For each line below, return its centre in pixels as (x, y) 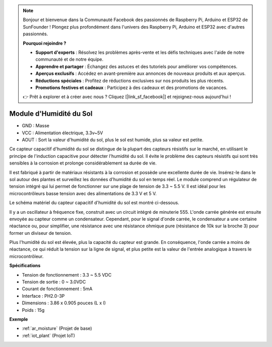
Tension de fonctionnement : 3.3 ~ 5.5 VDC (67, 275)
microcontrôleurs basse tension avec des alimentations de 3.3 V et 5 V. (83, 193)
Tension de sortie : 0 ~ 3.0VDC (54, 282)
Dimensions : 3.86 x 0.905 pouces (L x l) (64, 303)
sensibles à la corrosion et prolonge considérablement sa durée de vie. (83, 163)
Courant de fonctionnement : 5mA (57, 289)
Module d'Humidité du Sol (51, 114)
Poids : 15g (33, 310)
